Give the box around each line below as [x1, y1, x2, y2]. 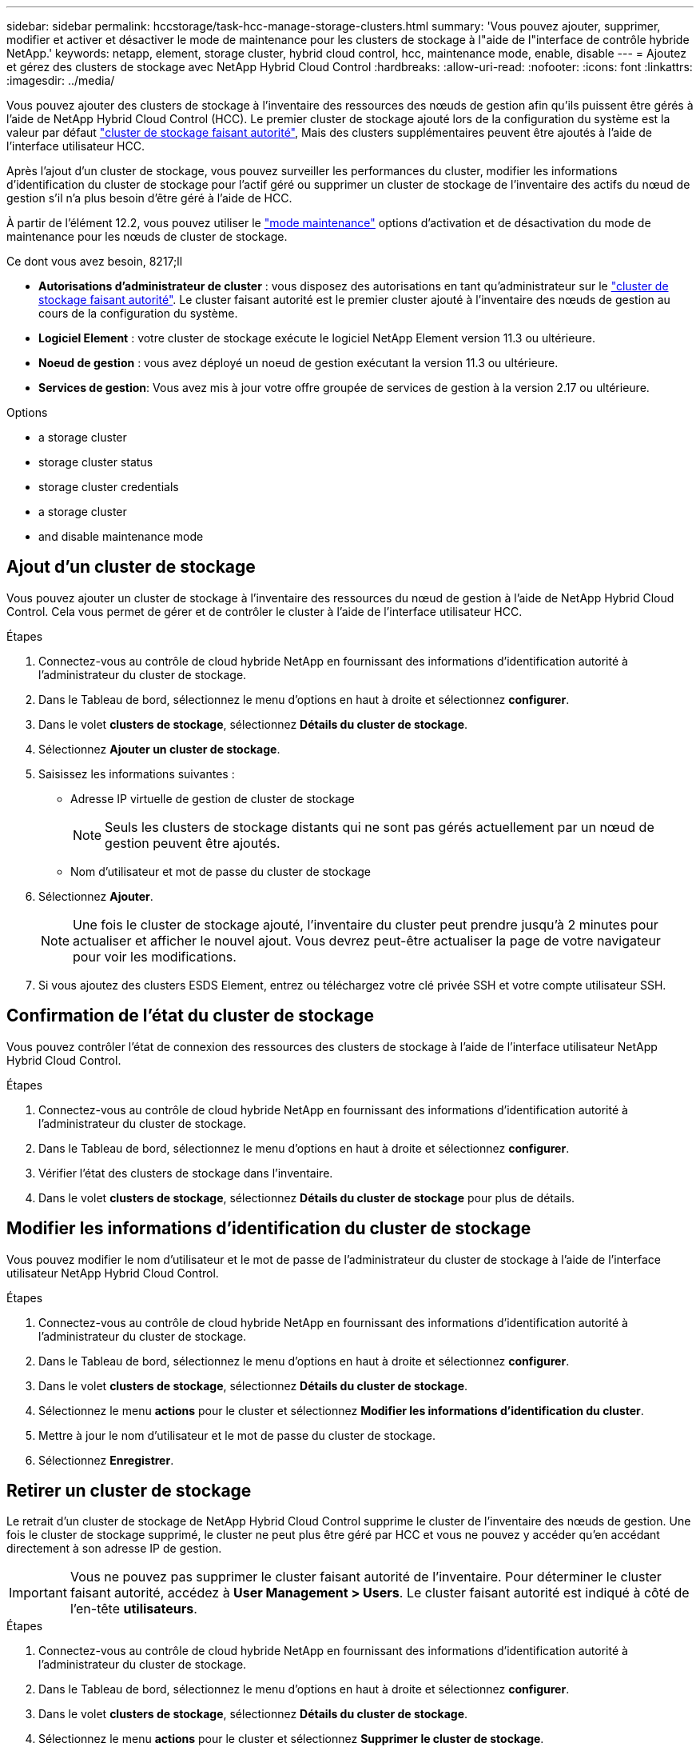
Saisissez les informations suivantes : [38, 766, 235, 781]
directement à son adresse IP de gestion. [6, 1541, 222, 1556]
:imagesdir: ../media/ [6, 74, 115, 87]
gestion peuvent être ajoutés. [105, 834, 280, 851]
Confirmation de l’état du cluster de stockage [6, 1005, 374, 1026]
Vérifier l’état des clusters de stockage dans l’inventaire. [38, 1165, 333, 1180]
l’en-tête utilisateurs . [70, 1601, 197, 1617]
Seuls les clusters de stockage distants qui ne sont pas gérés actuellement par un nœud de [105, 818, 654, 835]
